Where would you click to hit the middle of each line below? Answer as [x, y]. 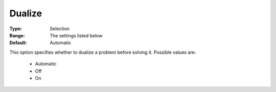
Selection [60, 29]
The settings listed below [76, 35]
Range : [17, 35]
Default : [18, 43]
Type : [16, 29]
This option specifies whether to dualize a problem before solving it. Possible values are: [103, 52]
